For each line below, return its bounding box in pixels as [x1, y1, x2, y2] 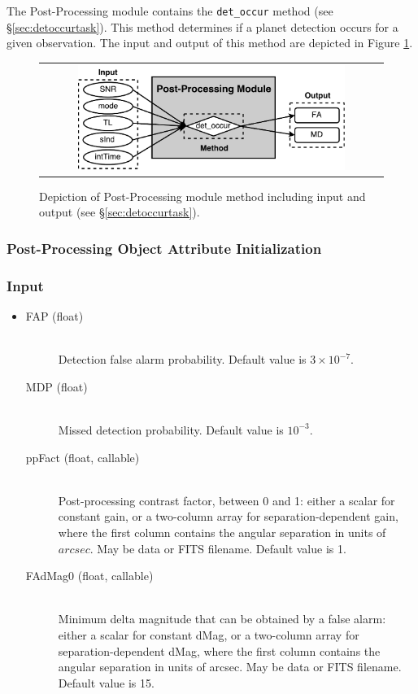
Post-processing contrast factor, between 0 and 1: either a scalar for [58, 491, 395, 508]
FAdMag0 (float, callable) [25, 567, 154, 584]
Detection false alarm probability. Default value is [58, 351, 307, 368]
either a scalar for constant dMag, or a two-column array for [58, 626, 359, 643]
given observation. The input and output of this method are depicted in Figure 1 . [7, 34, 413, 51]
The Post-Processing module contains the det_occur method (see [7, 2, 333, 19]
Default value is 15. [58, 674, 155, 691]
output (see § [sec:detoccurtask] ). [39, 203, 200, 220]
